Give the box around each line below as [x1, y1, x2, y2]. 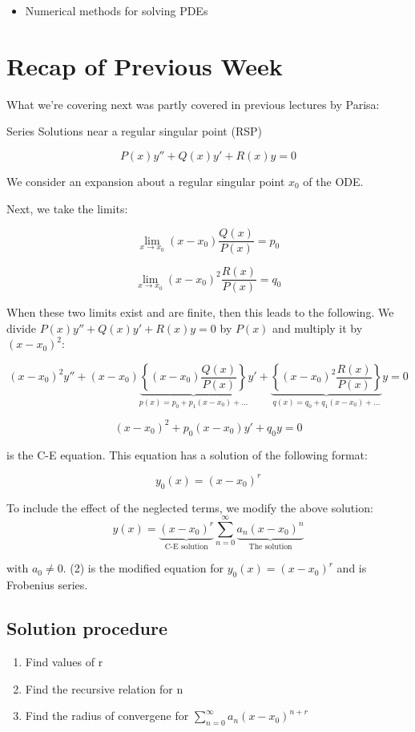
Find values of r [25, 653, 103, 669]
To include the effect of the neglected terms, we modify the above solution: [6, 499, 373, 516]
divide [6, 319, 36, 336]
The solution [248, 542, 292, 551]
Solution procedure [6, 616, 168, 641]
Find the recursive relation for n [25, 680, 183, 697]
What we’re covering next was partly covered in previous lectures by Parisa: [6, 95, 380, 112]
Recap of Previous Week [6, 49, 283, 82]
